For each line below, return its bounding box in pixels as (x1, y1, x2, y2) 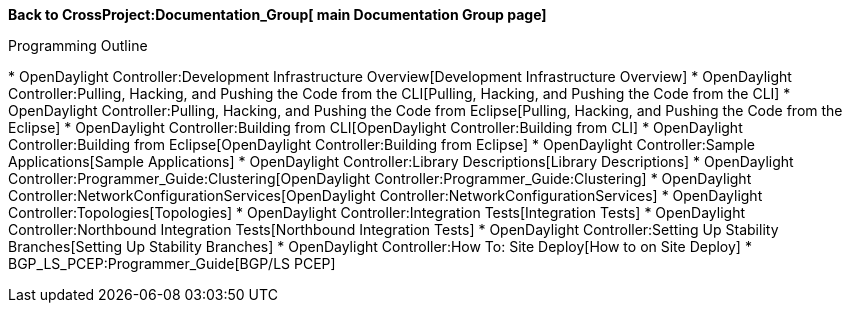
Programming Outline (8, 37, 148, 54)
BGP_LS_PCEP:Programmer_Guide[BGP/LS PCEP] (8, 255, 336, 272)
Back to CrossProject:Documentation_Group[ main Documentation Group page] (8, 6, 547, 23)
